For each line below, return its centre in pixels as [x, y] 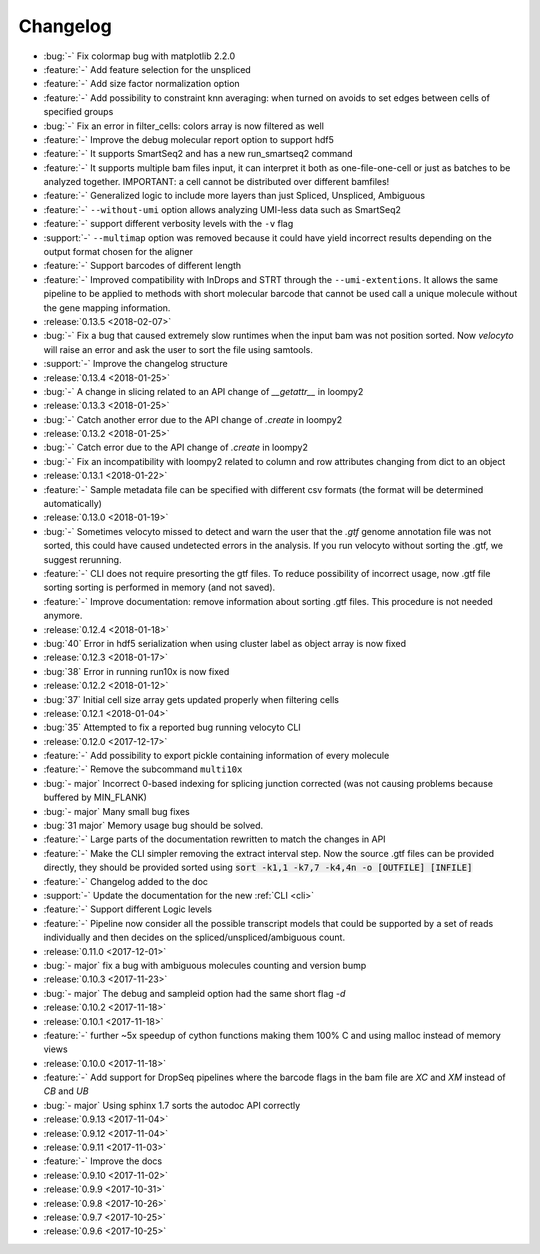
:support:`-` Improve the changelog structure [136, 364]
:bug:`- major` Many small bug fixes [116, 811]
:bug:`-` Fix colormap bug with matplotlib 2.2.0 [139, 56]
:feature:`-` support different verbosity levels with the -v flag [168, 224]
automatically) [72, 504]
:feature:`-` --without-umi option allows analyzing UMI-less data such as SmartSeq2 [222, 209]
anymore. [63, 616]
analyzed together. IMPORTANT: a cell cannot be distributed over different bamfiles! [216, 182]
